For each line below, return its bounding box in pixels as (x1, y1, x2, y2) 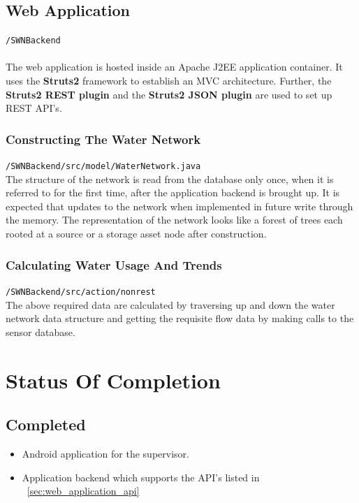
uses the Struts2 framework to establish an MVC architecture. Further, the (6, 73, 332, 88)
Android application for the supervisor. (22, 446, 189, 460)
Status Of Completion (6, 365, 221, 394)
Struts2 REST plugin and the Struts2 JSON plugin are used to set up (6, 87, 332, 101)
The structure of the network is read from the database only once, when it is (6, 171, 334, 186)
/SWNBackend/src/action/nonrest (6, 286, 156, 297)
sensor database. (6, 324, 75, 339)
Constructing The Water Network (6, 130, 201, 147)
